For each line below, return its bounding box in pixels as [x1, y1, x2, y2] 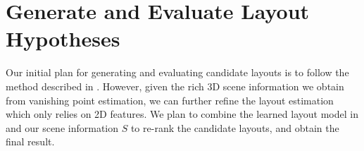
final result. [6, 134, 55, 149]
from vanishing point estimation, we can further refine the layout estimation [6, 92, 334, 107]
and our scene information [6, 120, 119, 135]
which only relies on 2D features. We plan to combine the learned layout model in [6, 107, 358, 121]
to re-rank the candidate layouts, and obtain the [130, 120, 339, 135]
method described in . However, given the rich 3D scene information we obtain [6, 78, 344, 93]
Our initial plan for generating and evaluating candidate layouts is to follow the [6, 65, 349, 80]
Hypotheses [6, 24, 120, 53]
